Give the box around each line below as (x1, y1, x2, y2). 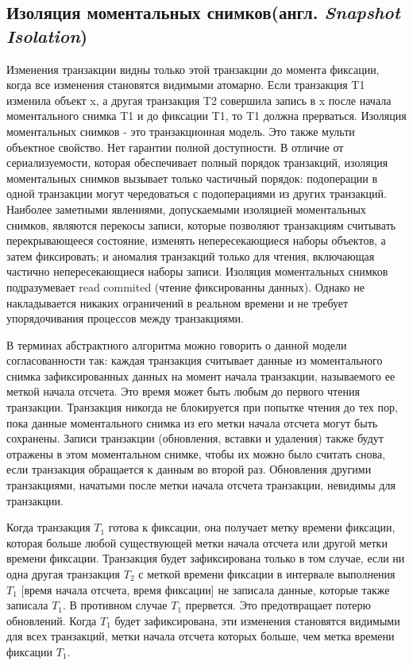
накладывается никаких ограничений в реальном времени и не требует (6, 294, 349, 311)
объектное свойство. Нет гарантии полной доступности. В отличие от (6, 138, 344, 155)
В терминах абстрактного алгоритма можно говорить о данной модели (6, 336, 347, 353)
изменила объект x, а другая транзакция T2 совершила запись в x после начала (6, 91, 392, 108)
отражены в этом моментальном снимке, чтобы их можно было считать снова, (6, 445, 386, 462)
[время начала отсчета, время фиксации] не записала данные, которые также (21, 581, 390, 597)
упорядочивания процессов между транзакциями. (6, 310, 244, 327)
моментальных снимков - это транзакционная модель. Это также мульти (6, 122, 355, 139)
